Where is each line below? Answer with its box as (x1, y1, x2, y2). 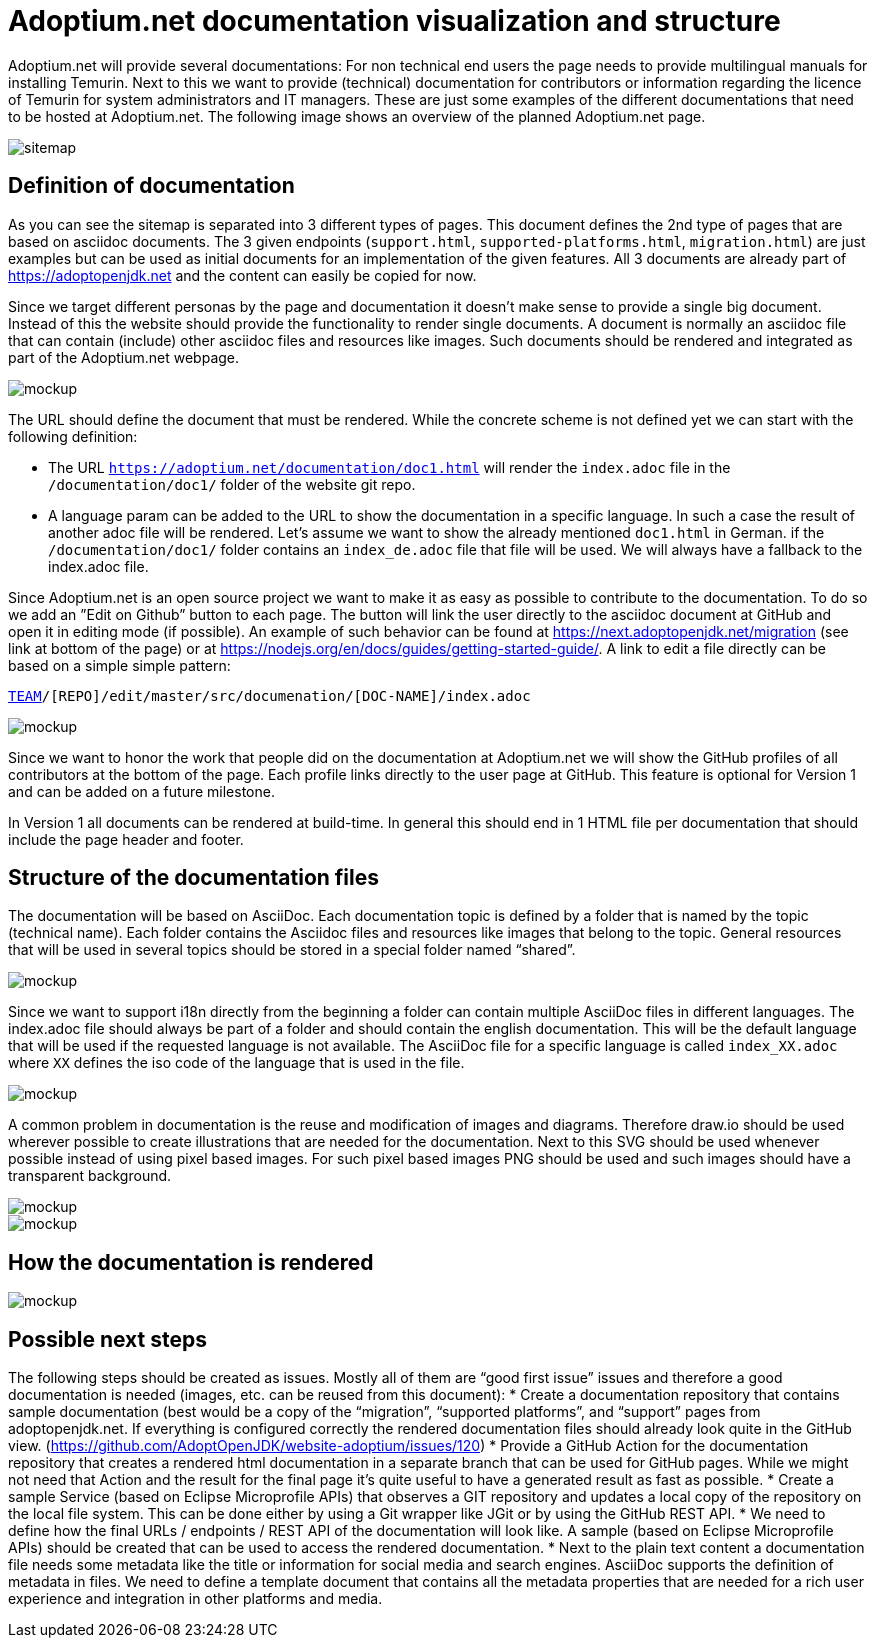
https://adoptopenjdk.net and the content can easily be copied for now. (8, 266, 477, 284)
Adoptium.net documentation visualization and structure (8, 4, 781, 38)
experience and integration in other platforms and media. (8, 1590, 383, 1608)
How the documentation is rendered (8, 1249, 374, 1275)
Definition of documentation (8, 173, 295, 199)
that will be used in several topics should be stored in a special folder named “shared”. (8, 941, 576, 959)
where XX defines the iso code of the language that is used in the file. (8, 1054, 465, 1072)
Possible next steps (8, 1326, 207, 1352)
